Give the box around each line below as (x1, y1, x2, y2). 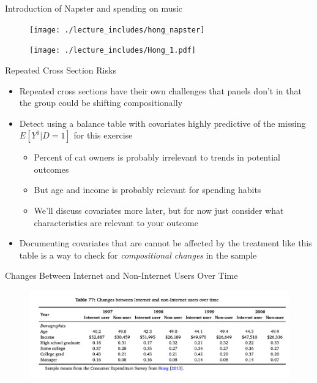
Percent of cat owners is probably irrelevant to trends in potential (34, 151, 280, 164)
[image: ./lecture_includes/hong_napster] (29, 25, 205, 34)
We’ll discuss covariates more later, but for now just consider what (34, 204, 284, 217)
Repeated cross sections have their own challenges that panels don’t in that (19, 84, 302, 97)
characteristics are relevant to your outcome (34, 216, 198, 229)
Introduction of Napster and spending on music (5, 2, 183, 14)
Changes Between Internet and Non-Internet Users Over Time (5, 269, 238, 282)
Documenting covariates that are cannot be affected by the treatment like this (19, 237, 312, 249)
